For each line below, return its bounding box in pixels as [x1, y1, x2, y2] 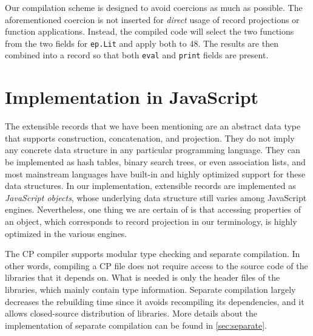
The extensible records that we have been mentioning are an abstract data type [5, 120, 301, 132]
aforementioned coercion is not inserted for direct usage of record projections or [5, 13, 300, 26]
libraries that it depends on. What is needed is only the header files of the [5, 271, 280, 284]
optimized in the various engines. [5, 227, 127, 239]
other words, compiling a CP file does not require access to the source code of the [5, 259, 308, 272]
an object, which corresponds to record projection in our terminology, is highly [5, 214, 297, 227]
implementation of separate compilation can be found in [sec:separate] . [5, 318, 268, 331]
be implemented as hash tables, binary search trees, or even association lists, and [5, 156, 306, 168]
